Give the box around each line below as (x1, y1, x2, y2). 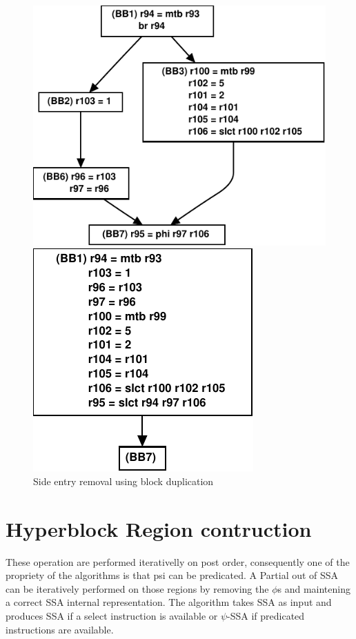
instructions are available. (6, 622, 114, 636)
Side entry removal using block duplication (33, 473, 214, 488)
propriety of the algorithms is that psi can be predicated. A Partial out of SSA (6, 568, 339, 582)
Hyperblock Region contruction (6, 514, 312, 542)
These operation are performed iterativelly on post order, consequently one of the (6, 554, 350, 569)
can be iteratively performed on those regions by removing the (6, 581, 269, 596)
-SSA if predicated (227, 608, 305, 622)
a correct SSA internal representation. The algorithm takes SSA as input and (6, 595, 332, 609)
